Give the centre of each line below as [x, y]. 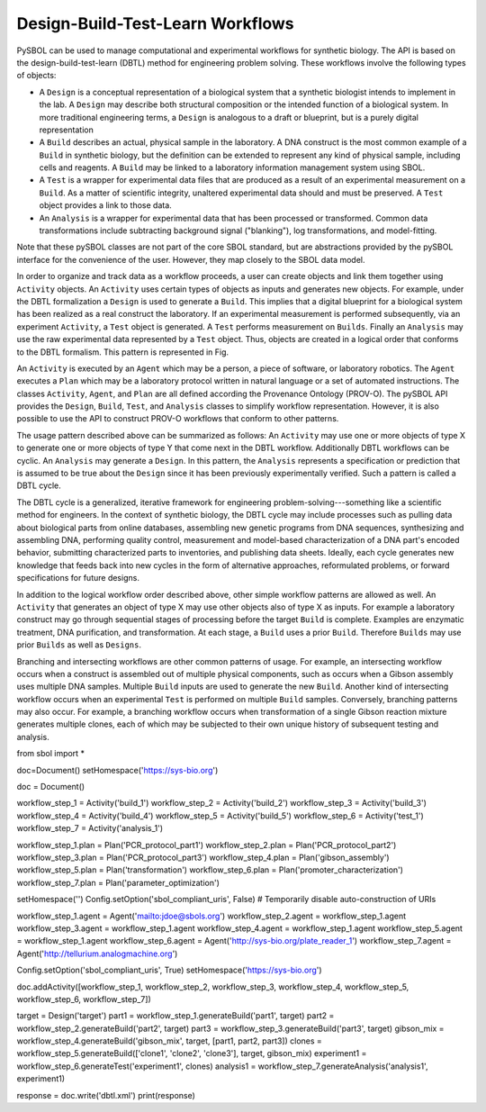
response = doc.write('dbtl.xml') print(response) [106, 1095]
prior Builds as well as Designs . [79, 645]
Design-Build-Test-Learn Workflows [155, 23]
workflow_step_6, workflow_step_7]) [84, 999]
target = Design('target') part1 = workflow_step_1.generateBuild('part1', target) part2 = [175, 1016]
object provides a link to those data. [106, 205]
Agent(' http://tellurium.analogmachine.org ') [97, 954]
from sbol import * [51, 754]
